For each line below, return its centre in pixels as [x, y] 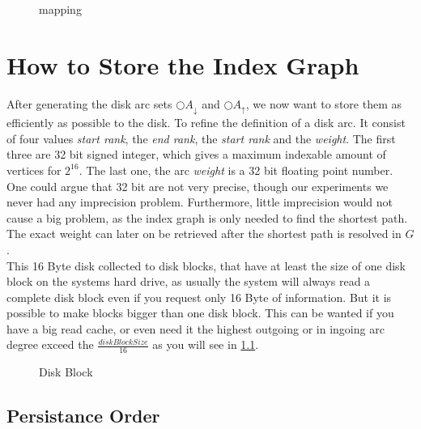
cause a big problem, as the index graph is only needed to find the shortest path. [207, 217]
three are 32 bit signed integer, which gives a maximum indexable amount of [196, 154]
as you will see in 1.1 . [206, 344]
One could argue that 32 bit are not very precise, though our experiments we [198, 186]
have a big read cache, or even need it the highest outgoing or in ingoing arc [196, 328]
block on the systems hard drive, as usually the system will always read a [189, 281]
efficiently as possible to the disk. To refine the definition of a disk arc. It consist [206, 123]
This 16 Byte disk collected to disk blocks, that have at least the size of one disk [206, 265]
